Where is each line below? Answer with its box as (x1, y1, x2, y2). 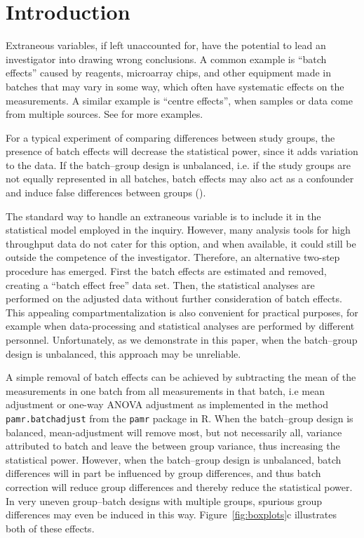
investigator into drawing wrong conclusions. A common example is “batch (6, 51, 327, 66)
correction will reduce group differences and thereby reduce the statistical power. (6, 480, 353, 494)
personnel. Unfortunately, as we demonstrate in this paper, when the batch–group (6, 332, 358, 347)
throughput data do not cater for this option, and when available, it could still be (6, 236, 356, 250)
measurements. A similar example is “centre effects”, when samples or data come (6, 93, 353, 107)
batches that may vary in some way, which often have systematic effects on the (6, 79, 344, 93)
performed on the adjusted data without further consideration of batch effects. (6, 291, 342, 306)
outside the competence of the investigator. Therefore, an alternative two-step (6, 250, 340, 264)
